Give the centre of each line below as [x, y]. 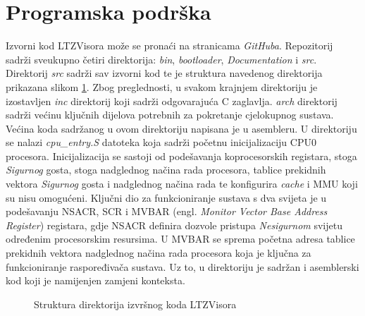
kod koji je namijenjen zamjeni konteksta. [95, 280]
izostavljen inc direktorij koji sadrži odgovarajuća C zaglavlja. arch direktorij [172, 101]
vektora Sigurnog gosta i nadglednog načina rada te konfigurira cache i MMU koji [182, 184]
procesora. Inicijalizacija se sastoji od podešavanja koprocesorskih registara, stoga [181, 156]
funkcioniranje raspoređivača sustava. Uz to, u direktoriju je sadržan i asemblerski [182, 266]
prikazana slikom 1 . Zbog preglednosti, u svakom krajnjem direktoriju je [162, 86]
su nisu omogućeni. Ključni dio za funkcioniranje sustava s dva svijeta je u [166, 197]
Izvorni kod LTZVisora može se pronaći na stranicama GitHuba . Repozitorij [169, 45]
